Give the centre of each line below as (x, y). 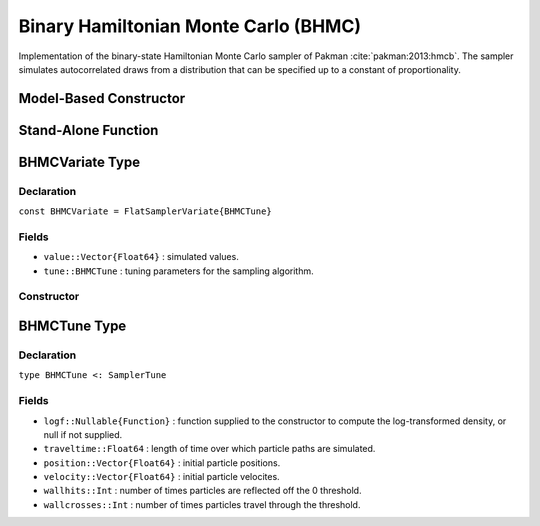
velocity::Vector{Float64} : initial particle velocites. (161, 477)
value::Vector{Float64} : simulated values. (141, 257)
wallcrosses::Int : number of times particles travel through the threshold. (202, 504)
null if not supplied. (83, 434)
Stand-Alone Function (88, 130)
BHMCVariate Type (79, 161)
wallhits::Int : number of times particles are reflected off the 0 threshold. (202, 491)
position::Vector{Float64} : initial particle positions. (162, 462)
